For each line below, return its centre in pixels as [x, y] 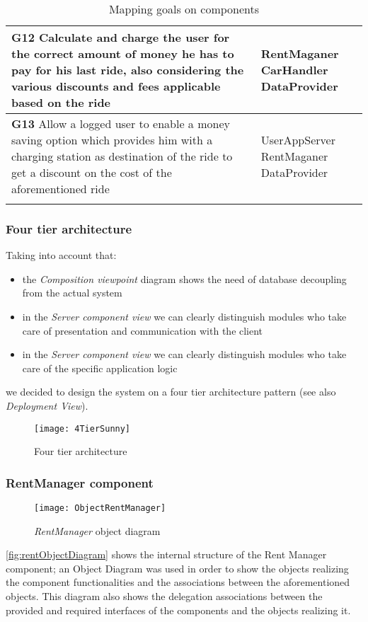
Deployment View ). [47, 405]
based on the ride [61, 102]
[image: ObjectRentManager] [100, 508]
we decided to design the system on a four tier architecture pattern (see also [171, 392]
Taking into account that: [61, 255]
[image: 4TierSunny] [82, 428]
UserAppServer [298, 140]
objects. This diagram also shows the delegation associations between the [164, 596]
